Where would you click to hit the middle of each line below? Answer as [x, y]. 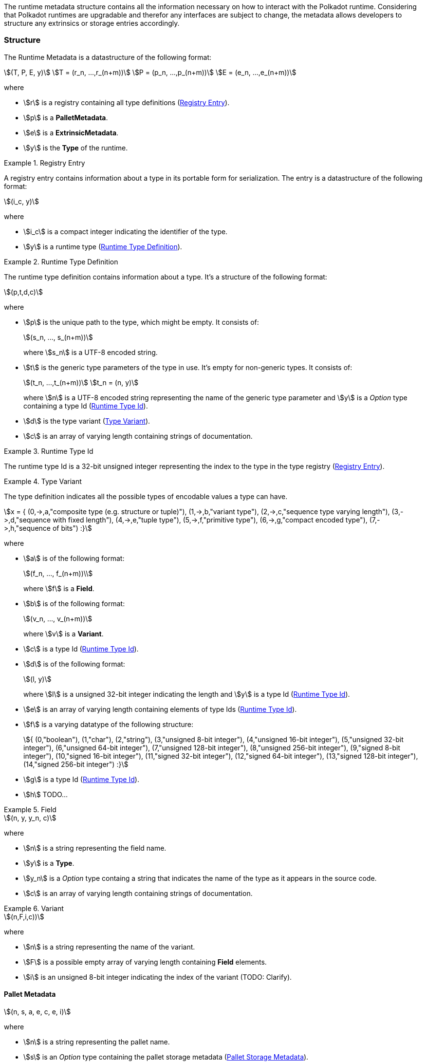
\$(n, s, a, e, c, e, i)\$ [37, 1011]
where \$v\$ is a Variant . [64, 633]
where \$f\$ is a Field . [59, 588]
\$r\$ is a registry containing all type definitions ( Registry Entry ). [127, 102]
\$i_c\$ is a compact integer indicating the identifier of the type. [126, 231]
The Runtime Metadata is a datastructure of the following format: [108, 57]
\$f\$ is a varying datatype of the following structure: [109, 724]
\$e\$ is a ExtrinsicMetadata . [71, 132]
